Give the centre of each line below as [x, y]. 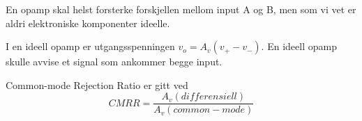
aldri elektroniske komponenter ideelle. [88, 23]
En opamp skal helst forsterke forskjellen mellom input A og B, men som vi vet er [181, 9]
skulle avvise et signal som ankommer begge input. [114, 62]
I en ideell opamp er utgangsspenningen [90, 46]
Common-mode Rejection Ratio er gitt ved [97, 84]
